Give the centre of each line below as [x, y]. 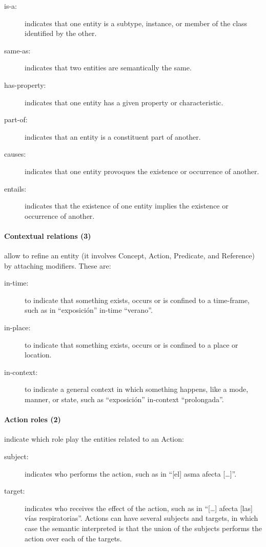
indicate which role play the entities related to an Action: [94, 439]
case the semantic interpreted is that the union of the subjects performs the [143, 528]
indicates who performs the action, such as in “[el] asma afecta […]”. [131, 473]
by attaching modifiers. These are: [58, 265]
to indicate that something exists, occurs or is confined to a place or [131, 344]
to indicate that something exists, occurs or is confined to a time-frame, [137, 300]
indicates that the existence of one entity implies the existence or [127, 206]
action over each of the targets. [73, 538]
